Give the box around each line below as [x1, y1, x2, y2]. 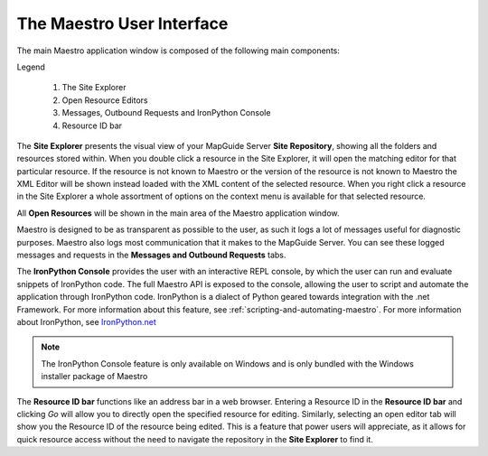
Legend [16, 61, 45, 72]
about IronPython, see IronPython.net [16, 316, 157, 327]
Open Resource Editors [61, 95, 148, 106]
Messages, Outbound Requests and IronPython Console [61, 107, 271, 118]
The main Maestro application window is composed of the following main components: [16, 45, 341, 56]
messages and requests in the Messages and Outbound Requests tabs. [16, 249, 286, 261]
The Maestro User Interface [16, 14, 229, 33]
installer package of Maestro [41, 371, 148, 382]
